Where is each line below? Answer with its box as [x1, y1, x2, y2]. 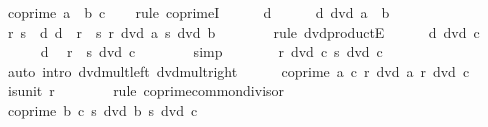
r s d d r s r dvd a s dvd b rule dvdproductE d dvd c [7, 21, 480, 42]
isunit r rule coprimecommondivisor [7, 80, 285, 101]
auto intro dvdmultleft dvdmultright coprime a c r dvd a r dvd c [7, 60, 470, 81]
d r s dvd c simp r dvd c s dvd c [40, 41, 383, 62]
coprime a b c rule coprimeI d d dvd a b [7, 2, 390, 22]
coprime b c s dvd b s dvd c [7, 99, 198, 120]
